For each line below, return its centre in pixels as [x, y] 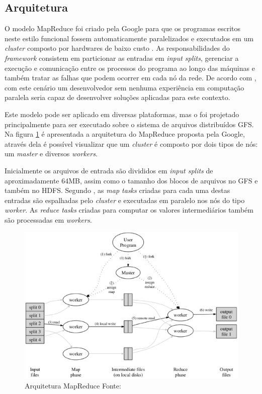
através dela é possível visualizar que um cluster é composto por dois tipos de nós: [131, 143]
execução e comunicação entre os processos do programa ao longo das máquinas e [130, 68]
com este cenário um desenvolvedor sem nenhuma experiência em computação [124, 87]
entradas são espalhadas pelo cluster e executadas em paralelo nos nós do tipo [125, 200]
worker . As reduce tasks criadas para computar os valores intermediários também [129, 210]
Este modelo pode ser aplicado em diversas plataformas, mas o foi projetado [122, 114]
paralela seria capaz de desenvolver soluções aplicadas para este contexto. [117, 97]
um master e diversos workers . [51, 154]
